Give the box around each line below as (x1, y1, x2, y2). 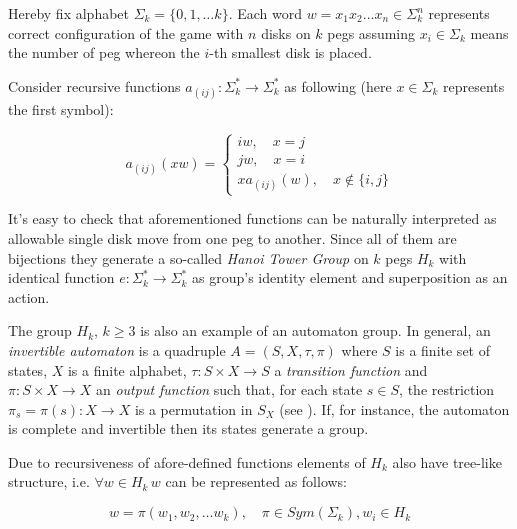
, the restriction (399, 379, 495, 400)
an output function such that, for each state (95, 379, 363, 400)
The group (8, 320, 72, 341)
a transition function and (274, 359, 428, 380)
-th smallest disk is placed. (209, 42, 372, 63)
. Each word (228, 3, 302, 23)
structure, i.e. (8, 471, 90, 492)
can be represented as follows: (165, 471, 348, 492)
